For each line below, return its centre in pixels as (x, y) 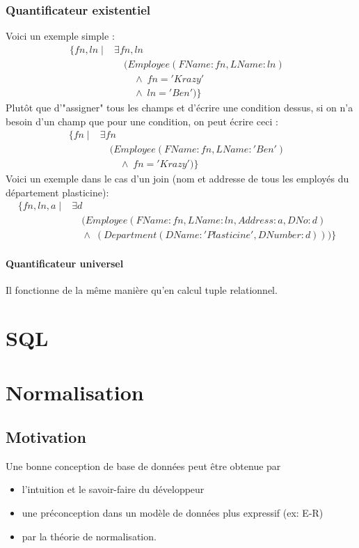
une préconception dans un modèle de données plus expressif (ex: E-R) (173, 513)
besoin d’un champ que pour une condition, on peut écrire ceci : (142, 121)
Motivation (46, 437)
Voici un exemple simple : (60, 36)
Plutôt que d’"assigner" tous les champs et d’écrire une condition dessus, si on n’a (179, 107)
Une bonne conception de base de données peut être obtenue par (143, 465)
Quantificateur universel (65, 264)
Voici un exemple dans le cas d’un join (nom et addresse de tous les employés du (177, 179)
